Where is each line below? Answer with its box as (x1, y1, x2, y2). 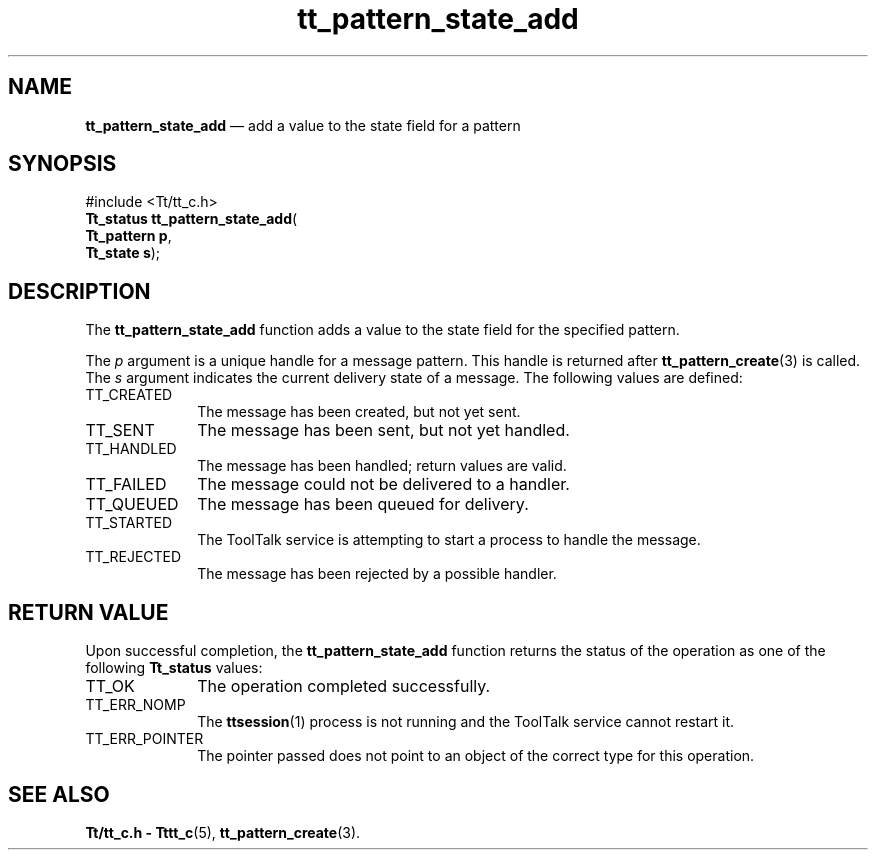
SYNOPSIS (8, 151, 117, 177)
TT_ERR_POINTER (85, 730, 204, 748)
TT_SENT (85, 420, 155, 441)
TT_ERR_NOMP (85, 696, 186, 714)
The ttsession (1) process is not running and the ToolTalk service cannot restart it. (197, 713, 735, 731)
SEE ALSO (8, 781, 110, 807)
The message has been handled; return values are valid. (197, 457, 567, 475)
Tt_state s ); (85, 244, 161, 262)
